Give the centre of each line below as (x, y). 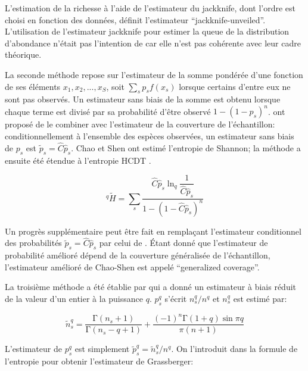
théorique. (23, 54)
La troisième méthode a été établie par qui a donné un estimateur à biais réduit (151, 287)
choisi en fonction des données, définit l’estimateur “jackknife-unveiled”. (135, 19)
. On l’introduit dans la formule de (234, 349)
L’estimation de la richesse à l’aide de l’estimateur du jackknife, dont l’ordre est (150, 8)
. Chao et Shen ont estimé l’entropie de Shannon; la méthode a (186, 147)
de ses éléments (33, 86)
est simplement (102, 349)
